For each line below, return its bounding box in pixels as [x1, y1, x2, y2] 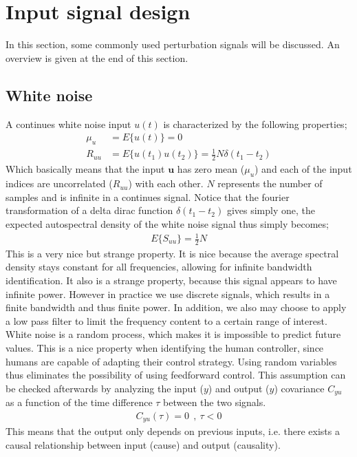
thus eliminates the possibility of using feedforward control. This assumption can [6, 368, 346, 382]
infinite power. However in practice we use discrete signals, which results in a [6, 286, 330, 301]
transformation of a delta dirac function [6, 203, 173, 217]
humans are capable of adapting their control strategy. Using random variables [6, 354, 337, 368]
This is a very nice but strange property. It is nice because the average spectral [6, 246, 339, 260]
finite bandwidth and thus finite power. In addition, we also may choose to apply [6, 300, 347, 315]
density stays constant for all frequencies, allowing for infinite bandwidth [6, 259, 312, 274]
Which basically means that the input [6, 162, 165, 176]
